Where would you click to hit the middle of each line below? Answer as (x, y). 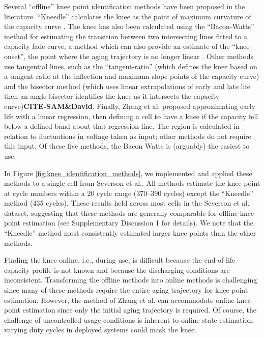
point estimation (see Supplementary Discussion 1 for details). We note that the (129, 223)
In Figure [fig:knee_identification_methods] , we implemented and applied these (128, 173)
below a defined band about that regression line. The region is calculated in (122, 126)
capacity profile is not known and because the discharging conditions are (117, 270)
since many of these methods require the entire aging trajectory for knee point (126, 290)
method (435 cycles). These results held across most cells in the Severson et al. (127, 203)
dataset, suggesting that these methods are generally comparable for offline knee (129, 213)
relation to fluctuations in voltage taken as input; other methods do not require (128, 136)
